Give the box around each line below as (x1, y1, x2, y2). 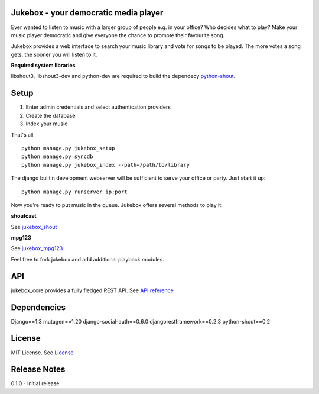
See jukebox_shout (11, 223, 57, 230)
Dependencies (11, 302, 66, 312)
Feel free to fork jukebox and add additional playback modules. (11, 256, 165, 263)
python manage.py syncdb (21, 153, 93, 160)
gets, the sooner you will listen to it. (11, 51, 97, 58)
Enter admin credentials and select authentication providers (25, 104, 171, 111)
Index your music (25, 120, 68, 127)
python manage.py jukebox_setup (21, 145, 115, 151)
